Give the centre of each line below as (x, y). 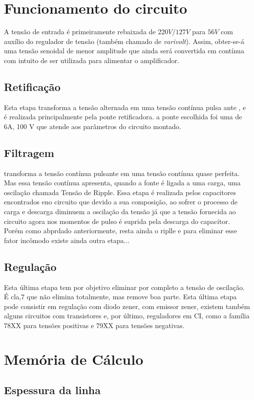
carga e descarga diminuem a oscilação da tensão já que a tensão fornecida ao (120, 211)
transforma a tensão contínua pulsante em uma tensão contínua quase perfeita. (122, 173)
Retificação (32, 86)
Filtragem (29, 152)
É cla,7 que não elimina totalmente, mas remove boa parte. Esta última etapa (120, 297)
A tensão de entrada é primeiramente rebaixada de (80, 32)
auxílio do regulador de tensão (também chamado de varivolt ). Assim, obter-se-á (124, 41)
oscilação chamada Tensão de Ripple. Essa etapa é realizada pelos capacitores (120, 192)
